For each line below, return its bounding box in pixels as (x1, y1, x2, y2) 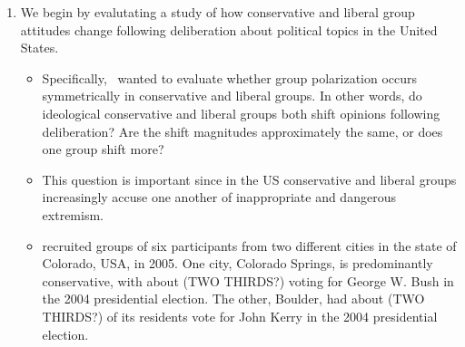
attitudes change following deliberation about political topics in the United (20, 20, 438, 39)
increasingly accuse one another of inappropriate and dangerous (42, 188, 396, 207)
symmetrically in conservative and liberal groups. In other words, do (42, 86, 422, 105)
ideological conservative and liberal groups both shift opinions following (42, 103, 440, 122)
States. (20, 38, 59, 57)
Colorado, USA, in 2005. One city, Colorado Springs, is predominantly (42, 254, 433, 273)
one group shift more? (42, 140, 164, 159)
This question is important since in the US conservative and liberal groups (42, 169, 457, 188)
